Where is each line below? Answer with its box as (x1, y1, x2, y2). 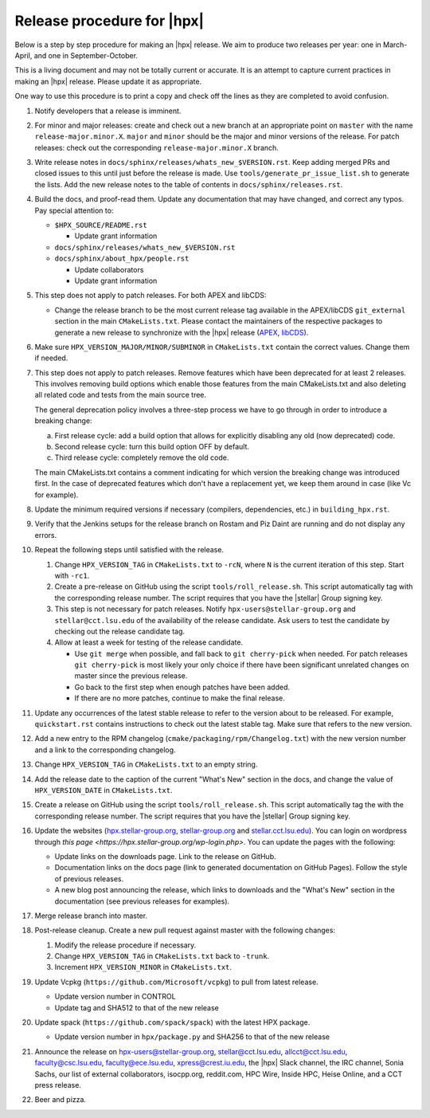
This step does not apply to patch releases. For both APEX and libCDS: (34, 291, 267, 300)
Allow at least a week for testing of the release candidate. (54, 637, 243, 647)
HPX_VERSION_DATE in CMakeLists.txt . (34, 785, 173, 794)
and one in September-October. (33, 50, 139, 60)
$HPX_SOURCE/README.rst (54, 221, 147, 230)
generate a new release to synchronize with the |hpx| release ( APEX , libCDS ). (54, 328, 309, 337)
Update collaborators (74, 265, 144, 274)
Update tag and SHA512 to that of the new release (54, 1002, 219, 1012)
